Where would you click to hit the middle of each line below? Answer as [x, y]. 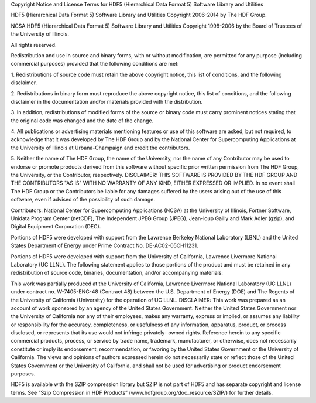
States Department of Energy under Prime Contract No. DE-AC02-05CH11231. [104, 245]
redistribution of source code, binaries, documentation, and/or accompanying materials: [117, 273]
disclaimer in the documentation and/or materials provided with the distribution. [107, 101]
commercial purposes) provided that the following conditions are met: [95, 64]
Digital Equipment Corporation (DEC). [56, 227]
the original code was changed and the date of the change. [82, 121]
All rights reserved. [34, 45]
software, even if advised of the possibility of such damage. [83, 200]
